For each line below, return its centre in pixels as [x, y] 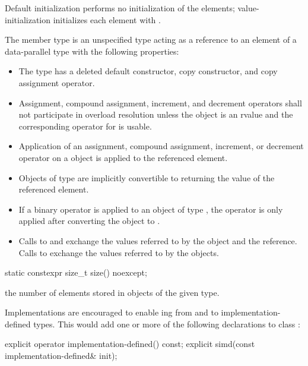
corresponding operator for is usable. [85, 126]
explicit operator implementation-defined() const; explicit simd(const [130, 344]
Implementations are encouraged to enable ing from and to [112, 312]
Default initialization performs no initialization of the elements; [120, 8]
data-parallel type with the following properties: [92, 51]
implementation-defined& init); [61, 356]
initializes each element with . [107, 19]
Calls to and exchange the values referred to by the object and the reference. [158, 240]
